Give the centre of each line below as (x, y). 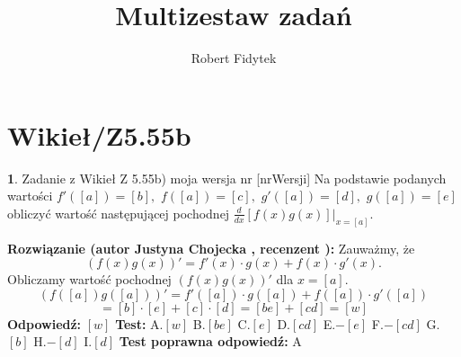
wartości (30, 196)
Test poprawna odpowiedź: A (210, 341)
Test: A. (139, 323)
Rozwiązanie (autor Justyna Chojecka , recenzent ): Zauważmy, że (211, 248)
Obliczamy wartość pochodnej (89, 279)
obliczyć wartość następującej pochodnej (119, 213)
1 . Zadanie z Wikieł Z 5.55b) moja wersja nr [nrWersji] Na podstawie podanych (227, 178)
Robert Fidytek (234, 58)
